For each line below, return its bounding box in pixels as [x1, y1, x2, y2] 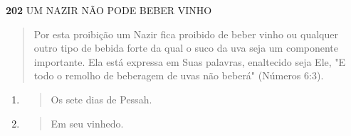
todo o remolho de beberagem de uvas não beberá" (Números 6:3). [33, 68, 324, 83]
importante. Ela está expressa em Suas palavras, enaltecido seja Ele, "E [33, 54, 346, 69]
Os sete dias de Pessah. [51, 91, 152, 106]
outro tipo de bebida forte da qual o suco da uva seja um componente [33, 40, 339, 55]
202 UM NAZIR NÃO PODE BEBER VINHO [6, 3, 212, 17]
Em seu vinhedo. [51, 115, 124, 130]
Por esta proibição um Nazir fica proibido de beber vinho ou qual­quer [33, 26, 338, 41]
